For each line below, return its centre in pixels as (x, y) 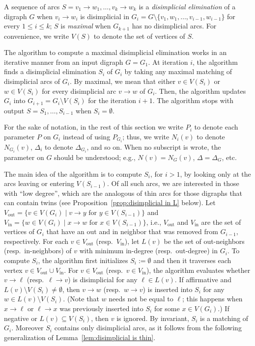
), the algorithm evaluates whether (198, 270)
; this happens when (212, 299)
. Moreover (28, 328)
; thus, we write (146, 136)
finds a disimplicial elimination (50, 71)
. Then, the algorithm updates (200, 91)
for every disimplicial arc (79, 91)
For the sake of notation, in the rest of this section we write (94, 127)
